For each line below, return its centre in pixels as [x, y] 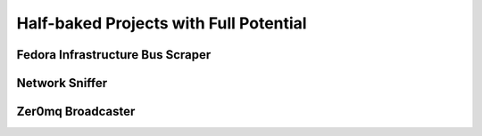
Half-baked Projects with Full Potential [162, 23]
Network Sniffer [62, 83]
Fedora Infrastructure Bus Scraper [114, 55]
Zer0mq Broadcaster [76, 112]
